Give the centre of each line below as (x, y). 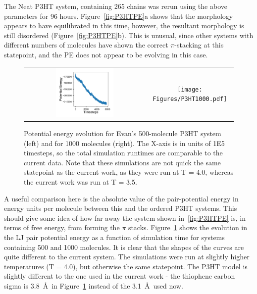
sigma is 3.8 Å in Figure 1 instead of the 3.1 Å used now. (94, 285)
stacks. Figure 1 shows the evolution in (188, 227)
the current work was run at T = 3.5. (80, 182)
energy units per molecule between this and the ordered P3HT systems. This (121, 208)
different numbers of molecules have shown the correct (86, 45)
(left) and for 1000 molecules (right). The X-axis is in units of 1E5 (124, 143)
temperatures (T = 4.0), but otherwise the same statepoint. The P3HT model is (126, 266)
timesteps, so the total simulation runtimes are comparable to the (123, 153)
